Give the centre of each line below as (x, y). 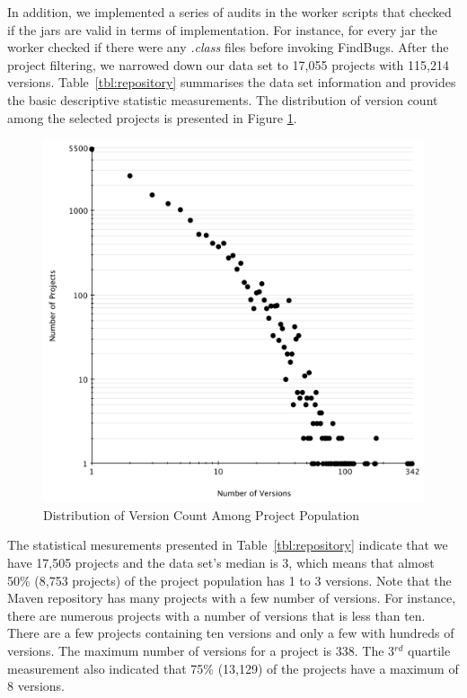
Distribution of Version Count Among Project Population (202, 514)
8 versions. (36, 686)
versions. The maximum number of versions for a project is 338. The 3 (201, 651)
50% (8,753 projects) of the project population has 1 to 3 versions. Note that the (229, 580)
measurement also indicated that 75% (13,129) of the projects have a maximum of (233, 668)
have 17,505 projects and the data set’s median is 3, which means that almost (221, 563)
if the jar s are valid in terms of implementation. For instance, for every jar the (223, 29)
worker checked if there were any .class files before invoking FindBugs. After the (228, 47)
